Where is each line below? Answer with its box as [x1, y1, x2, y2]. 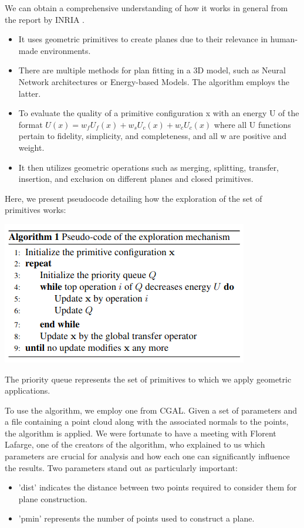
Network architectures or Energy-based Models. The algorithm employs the [18, 75, 289, 87]
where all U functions [214, 118, 291, 130]
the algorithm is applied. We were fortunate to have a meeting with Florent [5, 427, 276, 439]
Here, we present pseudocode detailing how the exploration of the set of [5, 192, 262, 204]
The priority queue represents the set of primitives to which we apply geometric [5, 373, 292, 385]
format [18, 118, 43, 130]
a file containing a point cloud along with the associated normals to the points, [5, 415, 289, 428]
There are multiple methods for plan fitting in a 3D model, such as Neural [18, 64, 286, 76]
